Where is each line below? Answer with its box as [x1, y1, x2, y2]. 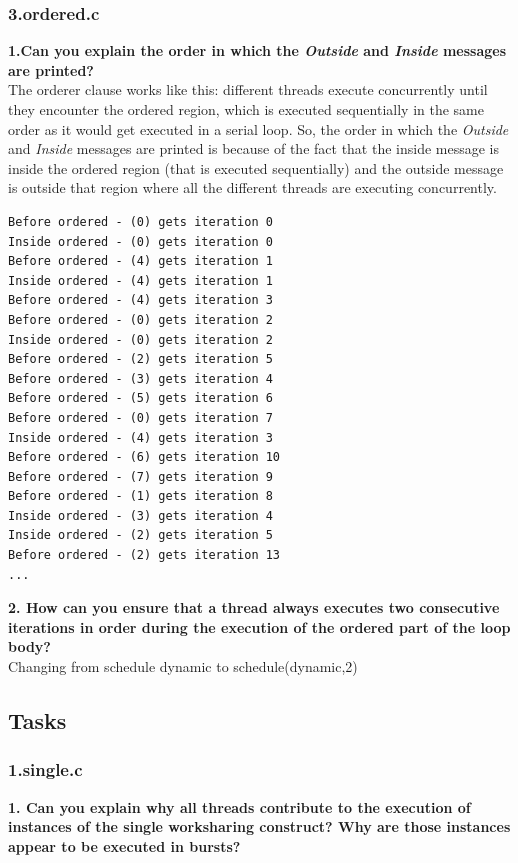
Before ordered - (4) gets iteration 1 [8, 254, 273, 269]
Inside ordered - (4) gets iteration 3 [8, 430, 273, 445]
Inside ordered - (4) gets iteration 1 [8, 273, 273, 288]
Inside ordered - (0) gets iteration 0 [8, 234, 273, 249]
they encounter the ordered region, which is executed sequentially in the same [8, 99, 484, 119]
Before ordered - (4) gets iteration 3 [8, 293, 273, 308]
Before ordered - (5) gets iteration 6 [8, 391, 273, 406]
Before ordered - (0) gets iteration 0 [8, 214, 273, 229]
